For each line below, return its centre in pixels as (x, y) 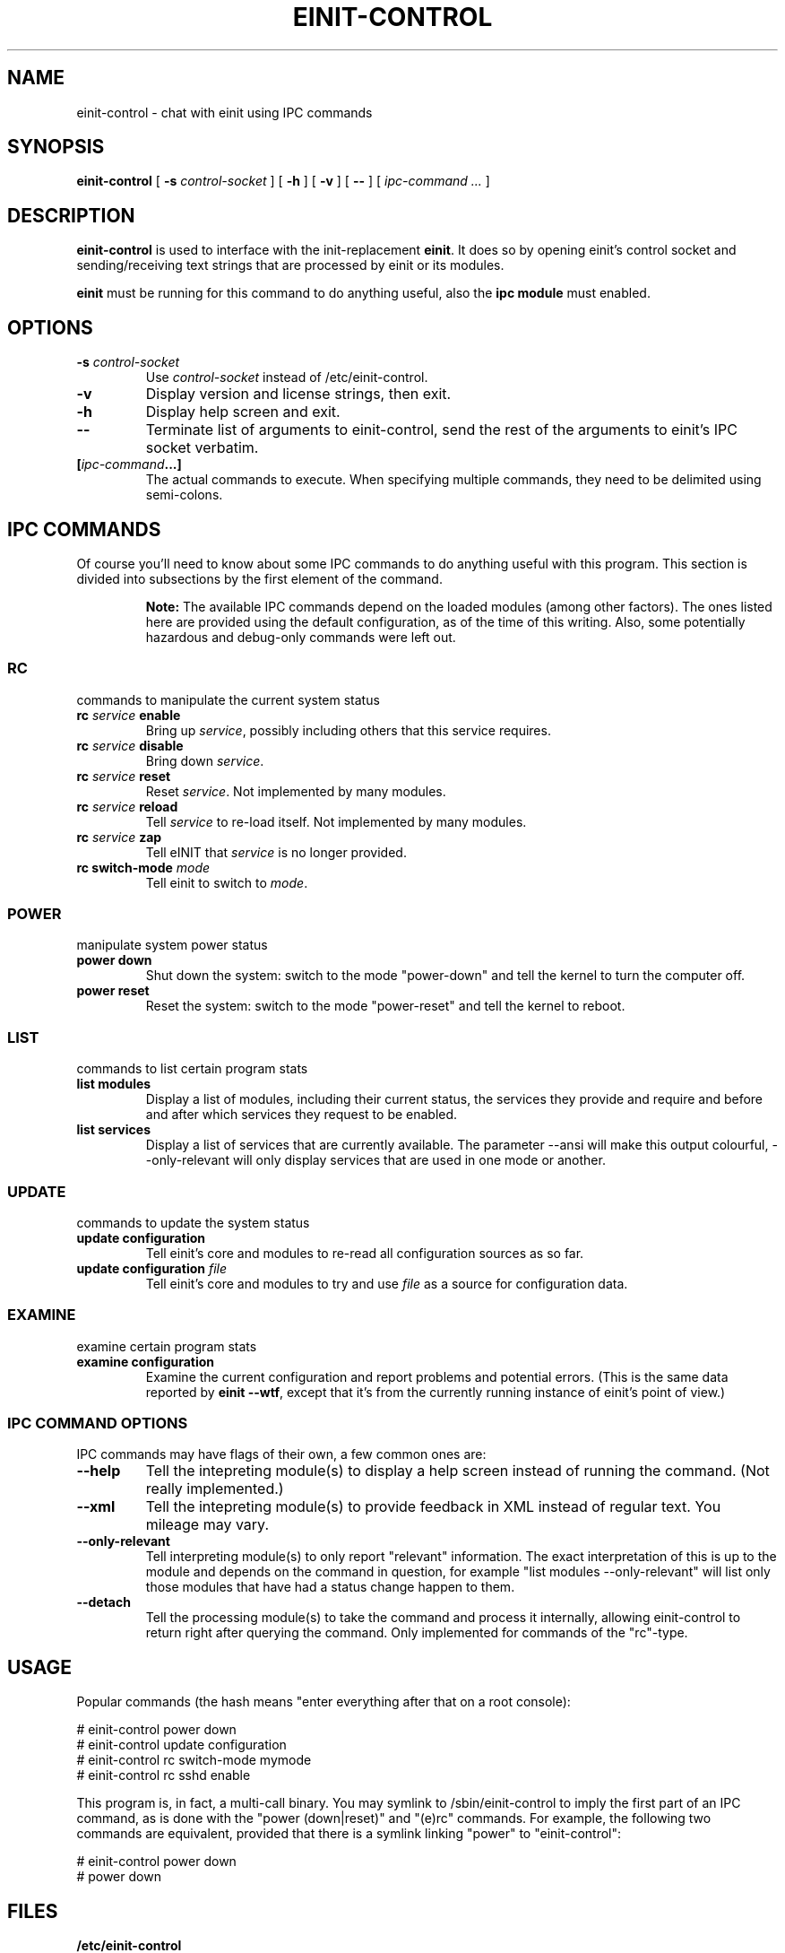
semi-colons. (184, 495)
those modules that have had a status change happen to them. (330, 1587)
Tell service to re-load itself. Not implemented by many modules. (336, 821)
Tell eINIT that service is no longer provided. (276, 852)
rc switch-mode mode (143, 867)
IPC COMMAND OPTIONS (98, 1424)
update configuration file (151, 1268)
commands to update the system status (193, 1222)
